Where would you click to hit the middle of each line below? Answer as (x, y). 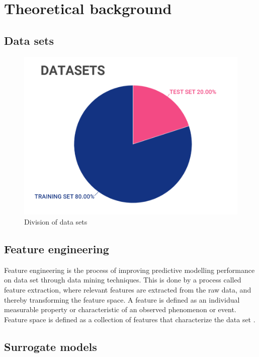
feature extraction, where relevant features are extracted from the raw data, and (128, 289)
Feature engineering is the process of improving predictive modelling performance (129, 270)
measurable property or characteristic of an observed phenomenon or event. (120, 309)
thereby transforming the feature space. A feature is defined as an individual (122, 299)
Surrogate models (51, 346)
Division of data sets (56, 221)
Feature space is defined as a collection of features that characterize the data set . (130, 319)
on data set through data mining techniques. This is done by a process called (123, 280)
